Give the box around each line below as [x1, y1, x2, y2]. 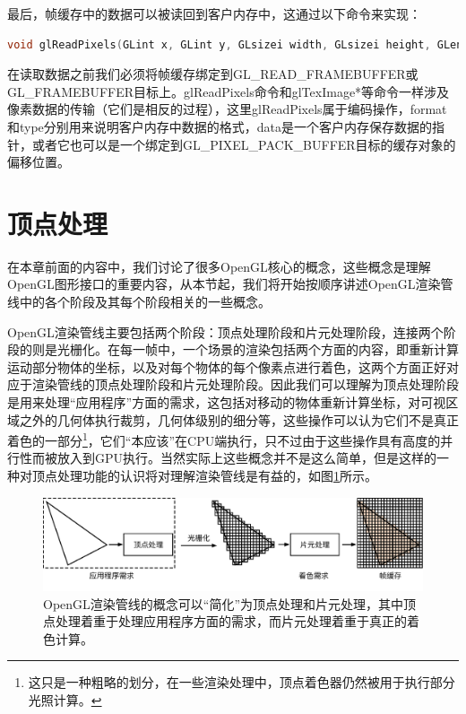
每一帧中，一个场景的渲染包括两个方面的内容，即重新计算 [119, 340, 459, 359]
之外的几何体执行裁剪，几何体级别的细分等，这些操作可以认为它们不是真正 [19, 410, 459, 429]
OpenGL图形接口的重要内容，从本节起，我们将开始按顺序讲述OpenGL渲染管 [7, 274, 453, 293]
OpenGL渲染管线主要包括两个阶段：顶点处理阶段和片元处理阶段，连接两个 [7, 322, 444, 341]
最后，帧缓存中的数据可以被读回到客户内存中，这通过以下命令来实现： [7, 4, 421, 22]
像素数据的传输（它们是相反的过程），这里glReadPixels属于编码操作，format [7, 100, 447, 118]
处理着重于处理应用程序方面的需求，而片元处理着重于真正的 [55, 612, 407, 631]
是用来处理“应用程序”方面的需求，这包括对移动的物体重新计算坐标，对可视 [7, 393, 446, 412]
